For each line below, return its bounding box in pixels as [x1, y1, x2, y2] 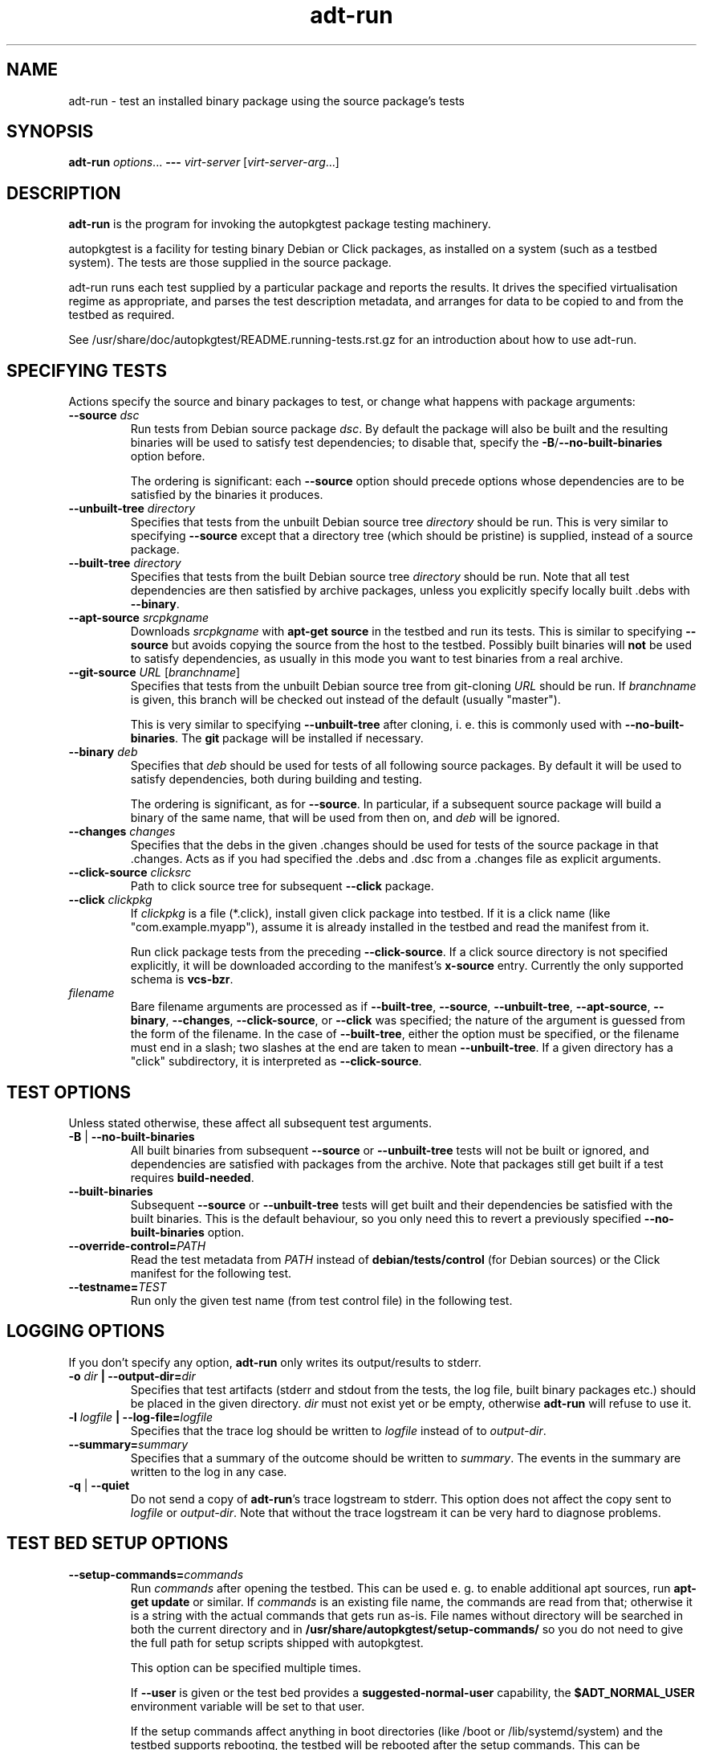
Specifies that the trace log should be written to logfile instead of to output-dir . [130, 1423, 547, 1437]
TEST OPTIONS [6, 1081, 131, 1102]
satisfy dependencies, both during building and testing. [130, 772, 423, 787]
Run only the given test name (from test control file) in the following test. [130, 1293, 513, 1307]
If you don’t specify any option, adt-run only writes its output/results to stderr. [68, 1355, 482, 1369]
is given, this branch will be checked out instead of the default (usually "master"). [130, 693, 561, 707]
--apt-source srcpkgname [68, 611, 209, 625]
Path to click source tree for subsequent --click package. [130, 879, 434, 893]
